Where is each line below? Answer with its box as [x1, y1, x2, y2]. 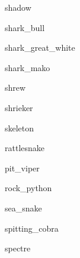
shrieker [5, 101, 33, 113]
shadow [5, 1, 31, 13]
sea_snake [5, 201, 42, 214]
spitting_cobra [5, 222, 59, 234]
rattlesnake [5, 142, 45, 154]
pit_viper [5, 161, 40, 174]
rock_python [5, 182, 52, 194]
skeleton [5, 121, 34, 134]
